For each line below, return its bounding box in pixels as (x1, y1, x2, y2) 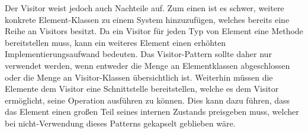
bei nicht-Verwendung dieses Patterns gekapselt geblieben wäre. (5, 117, 236, 129)
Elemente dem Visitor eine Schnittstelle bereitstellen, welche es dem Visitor (5, 82, 279, 95)
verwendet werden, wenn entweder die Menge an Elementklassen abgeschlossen (5, 59, 290, 71)
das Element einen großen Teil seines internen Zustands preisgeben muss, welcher (5, 105, 299, 118)
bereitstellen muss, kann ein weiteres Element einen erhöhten (5, 36, 226, 48)
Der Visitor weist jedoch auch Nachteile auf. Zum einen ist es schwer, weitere (5, 2, 284, 14)
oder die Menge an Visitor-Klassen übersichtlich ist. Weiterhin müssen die (5, 71, 273, 83)
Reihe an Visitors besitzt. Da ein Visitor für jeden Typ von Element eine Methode (5, 25, 303, 37)
